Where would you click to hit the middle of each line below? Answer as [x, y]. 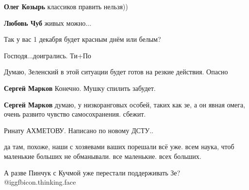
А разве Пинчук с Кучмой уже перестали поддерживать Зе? [92, 172]
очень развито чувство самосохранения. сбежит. [75, 114]
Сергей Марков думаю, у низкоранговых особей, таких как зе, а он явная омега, [125, 104]
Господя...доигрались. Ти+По [48, 55]
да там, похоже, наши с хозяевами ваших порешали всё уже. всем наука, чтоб [119, 147]
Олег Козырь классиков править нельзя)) [66, 6]
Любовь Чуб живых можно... [48, 23]
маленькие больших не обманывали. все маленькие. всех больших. [103, 156]
